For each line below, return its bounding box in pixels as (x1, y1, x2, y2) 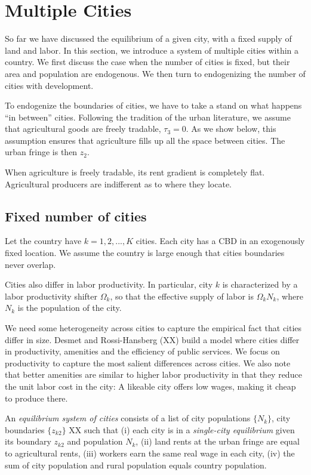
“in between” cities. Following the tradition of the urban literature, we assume (5, 110, 291, 123)
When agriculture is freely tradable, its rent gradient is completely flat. (5, 166, 265, 178)
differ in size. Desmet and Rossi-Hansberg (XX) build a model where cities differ (5, 333, 300, 346)
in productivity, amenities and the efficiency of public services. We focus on (5, 345, 280, 357)
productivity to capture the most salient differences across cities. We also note (5, 356, 291, 369)
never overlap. (5, 258, 56, 270)
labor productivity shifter (5, 289, 98, 302)
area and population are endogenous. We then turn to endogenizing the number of (5, 67, 306, 79)
